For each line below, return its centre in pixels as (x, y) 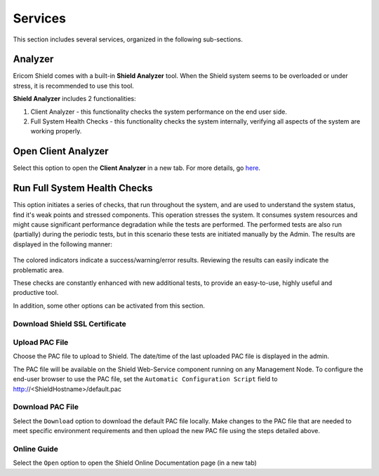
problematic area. (39, 270)
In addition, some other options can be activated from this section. (109, 305)
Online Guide (36, 449)
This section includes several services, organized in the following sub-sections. (128, 39)
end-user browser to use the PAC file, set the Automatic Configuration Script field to (145, 379)
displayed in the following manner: (62, 244)
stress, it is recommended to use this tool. (74, 86)
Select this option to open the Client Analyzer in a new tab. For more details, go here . (137, 168)
